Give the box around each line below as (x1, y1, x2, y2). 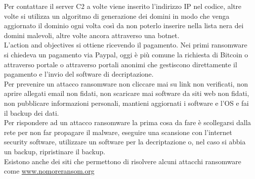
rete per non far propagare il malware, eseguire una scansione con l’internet (4, 127, 232, 137)
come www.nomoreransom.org (4, 166, 94, 176)
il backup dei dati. (4, 107, 59, 118)
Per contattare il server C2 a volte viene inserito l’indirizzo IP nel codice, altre (4, 1, 242, 11)
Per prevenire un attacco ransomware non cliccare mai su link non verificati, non (4, 78, 248, 89)
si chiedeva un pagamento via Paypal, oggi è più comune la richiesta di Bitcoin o (4, 49, 248, 59)
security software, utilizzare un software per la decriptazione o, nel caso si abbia (4, 136, 246, 147)
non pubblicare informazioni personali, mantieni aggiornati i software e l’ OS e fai (4, 97, 249, 108)
